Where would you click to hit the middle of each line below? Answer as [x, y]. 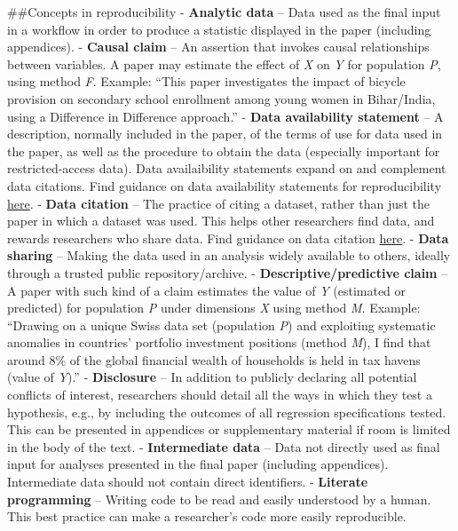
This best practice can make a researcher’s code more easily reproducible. [207, 516]
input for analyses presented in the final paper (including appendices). [198, 464]
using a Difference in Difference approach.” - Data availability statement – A [225, 116]
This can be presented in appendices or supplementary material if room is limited [229, 429]
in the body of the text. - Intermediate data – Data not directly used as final [224, 446]
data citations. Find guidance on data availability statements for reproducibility [225, 185]
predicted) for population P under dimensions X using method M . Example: [214, 308]
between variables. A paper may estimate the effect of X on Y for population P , [224, 63]
